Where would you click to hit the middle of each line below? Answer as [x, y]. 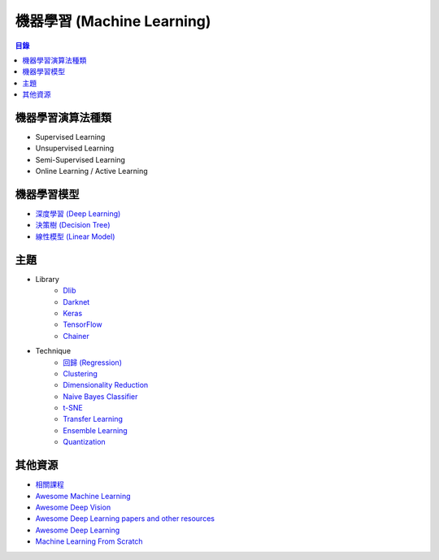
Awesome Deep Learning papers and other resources [125, 519]
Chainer [76, 336]
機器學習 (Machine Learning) [113, 21]
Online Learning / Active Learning [91, 171]
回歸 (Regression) [92, 362]
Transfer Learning [93, 419]
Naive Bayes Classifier [100, 396]
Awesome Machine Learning [83, 496]
